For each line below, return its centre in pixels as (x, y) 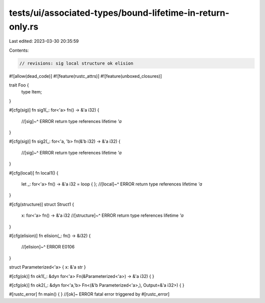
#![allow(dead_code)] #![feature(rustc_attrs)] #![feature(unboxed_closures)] (85, 76)
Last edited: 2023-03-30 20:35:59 (44, 41)
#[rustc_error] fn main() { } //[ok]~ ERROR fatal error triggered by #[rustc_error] (89, 294)
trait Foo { (19, 85)
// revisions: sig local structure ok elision (76, 63)
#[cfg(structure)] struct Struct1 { (42, 204)
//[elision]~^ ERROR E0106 (48, 247)
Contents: (19, 50)
